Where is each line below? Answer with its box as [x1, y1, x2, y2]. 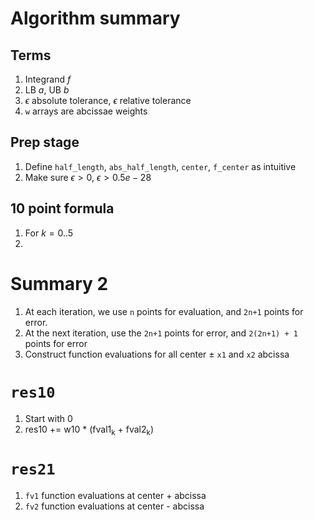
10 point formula [10, 200, 115, 217]
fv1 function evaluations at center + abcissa [24, 490, 207, 502]
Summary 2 [10, 272, 109, 295]
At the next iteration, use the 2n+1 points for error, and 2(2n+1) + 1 [24, 327, 298, 339]
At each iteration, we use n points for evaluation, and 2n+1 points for [24, 305, 304, 317]
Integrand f [24, 73, 72, 85]
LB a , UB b [24, 84, 70, 96]
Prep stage [10, 134, 80, 151]
